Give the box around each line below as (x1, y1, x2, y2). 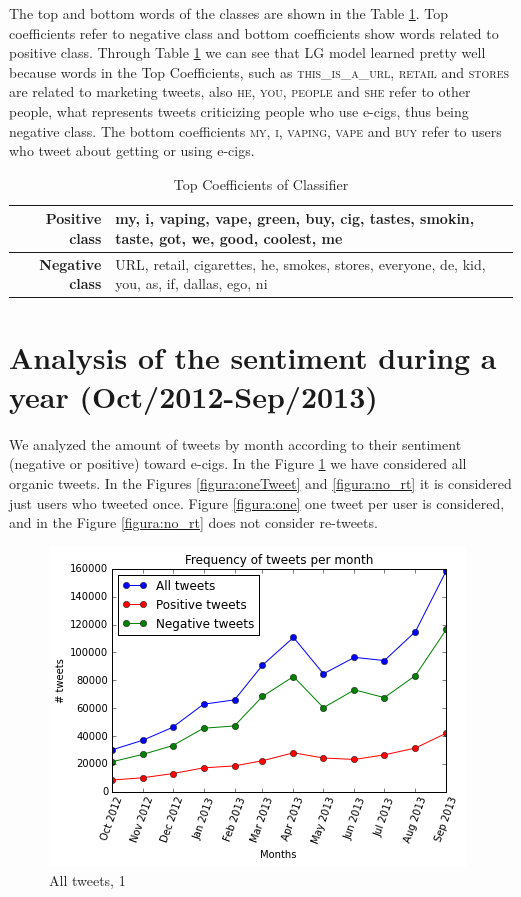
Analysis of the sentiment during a (9, 336, 497, 377)
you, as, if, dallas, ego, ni (115, 273, 268, 294)
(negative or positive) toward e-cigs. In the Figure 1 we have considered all (9, 453, 467, 474)
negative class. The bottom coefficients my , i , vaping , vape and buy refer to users (9, 120, 502, 141)
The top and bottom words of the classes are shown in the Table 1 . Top (9, 3, 449, 23)
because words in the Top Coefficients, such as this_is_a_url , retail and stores (9, 61, 510, 82)
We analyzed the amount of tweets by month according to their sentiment (9, 433, 462, 454)
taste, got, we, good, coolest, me (115, 227, 343, 248)
